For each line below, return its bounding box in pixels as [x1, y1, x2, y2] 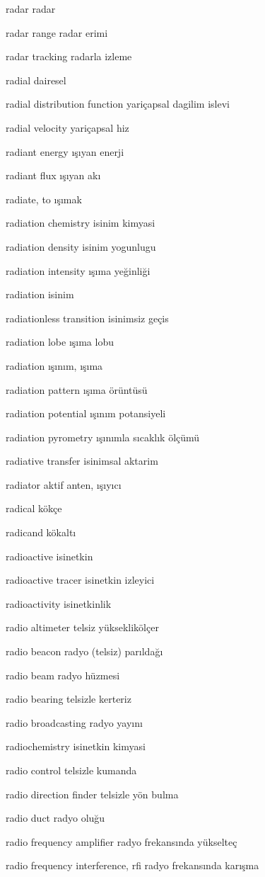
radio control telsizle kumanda [6, 763, 137, 777]
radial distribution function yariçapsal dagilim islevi [6, 96, 230, 111]
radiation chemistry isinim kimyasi [6, 215, 155, 230]
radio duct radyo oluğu [6, 810, 105, 825]
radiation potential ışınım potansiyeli [6, 406, 166, 421]
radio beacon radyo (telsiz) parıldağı [6, 644, 163, 659]
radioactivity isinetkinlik [6, 596, 112, 611]
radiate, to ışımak [6, 191, 82, 206]
